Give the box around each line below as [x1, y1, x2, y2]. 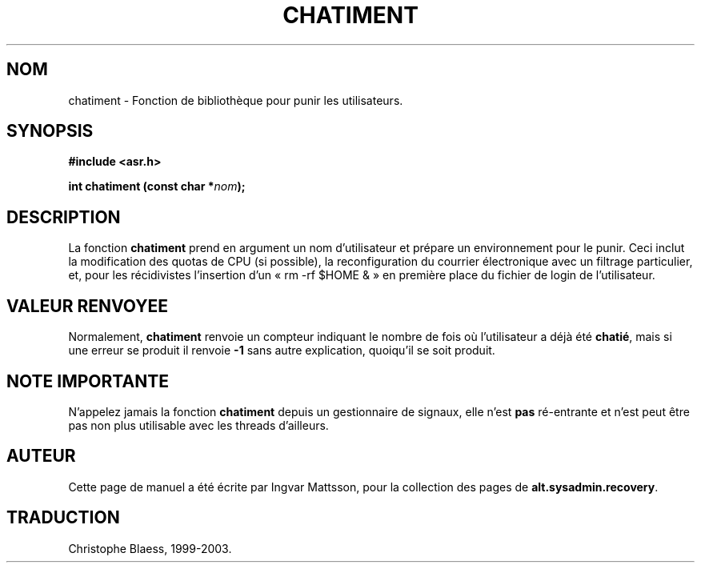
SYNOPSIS [6, 121, 94, 142]
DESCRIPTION [6, 206, 121, 227]
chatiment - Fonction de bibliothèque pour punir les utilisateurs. [68, 93, 403, 107]
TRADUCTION [6, 507, 120, 528]
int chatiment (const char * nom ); [68, 179, 246, 194]
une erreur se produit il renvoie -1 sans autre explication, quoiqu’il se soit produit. [68, 343, 495, 358]
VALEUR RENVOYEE [6, 295, 168, 316]
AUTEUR [6, 446, 76, 467]
